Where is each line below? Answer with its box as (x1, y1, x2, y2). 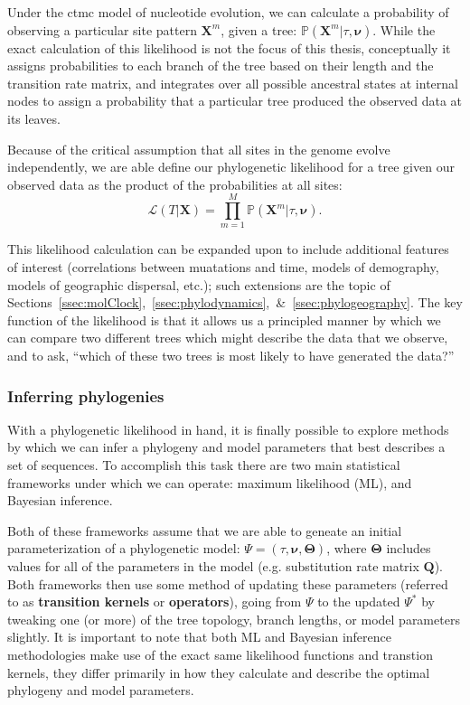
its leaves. (7, 108, 61, 127)
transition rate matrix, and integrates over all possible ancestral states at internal (7, 73, 458, 92)
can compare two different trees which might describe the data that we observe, (7, 328, 448, 347)
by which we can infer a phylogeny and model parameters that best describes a (7, 437, 446, 456)
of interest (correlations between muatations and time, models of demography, (7, 258, 439, 277)
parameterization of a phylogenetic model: (7, 539, 240, 558)
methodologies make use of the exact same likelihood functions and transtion (7, 644, 433, 663)
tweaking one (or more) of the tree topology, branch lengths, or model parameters (7, 609, 460, 628)
